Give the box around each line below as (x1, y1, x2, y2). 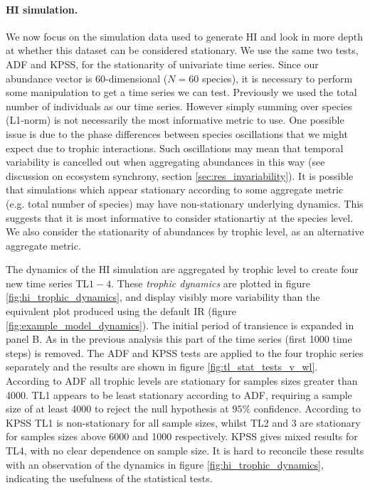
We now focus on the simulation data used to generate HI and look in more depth (6, 28, 363, 43)
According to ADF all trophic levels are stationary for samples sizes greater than (6, 373, 358, 388)
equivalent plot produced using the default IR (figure (6, 304, 236, 319)
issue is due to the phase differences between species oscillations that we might (6, 126, 348, 141)
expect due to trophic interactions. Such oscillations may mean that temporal (6, 140, 344, 155)
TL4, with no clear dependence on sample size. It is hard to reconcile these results (6, 443, 364, 458)
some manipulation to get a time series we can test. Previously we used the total (6, 85, 357, 100)
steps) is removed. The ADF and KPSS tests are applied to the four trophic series (6, 345, 364, 360)
